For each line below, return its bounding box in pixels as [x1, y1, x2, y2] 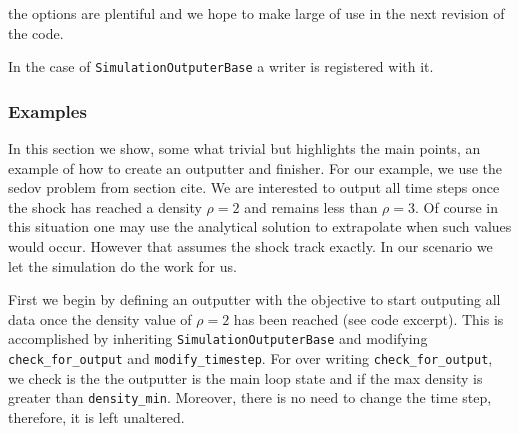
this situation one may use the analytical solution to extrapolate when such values [8, 216, 512, 237]
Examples [8, 98, 87, 123]
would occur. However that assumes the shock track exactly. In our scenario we [8, 236, 493, 257]
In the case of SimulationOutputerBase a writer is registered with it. [8, 56, 434, 77]
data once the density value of [8, 308, 192, 329]
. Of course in [414, 196, 498, 217]
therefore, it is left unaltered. [8, 406, 185, 427]
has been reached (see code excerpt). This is [233, 308, 504, 329]
